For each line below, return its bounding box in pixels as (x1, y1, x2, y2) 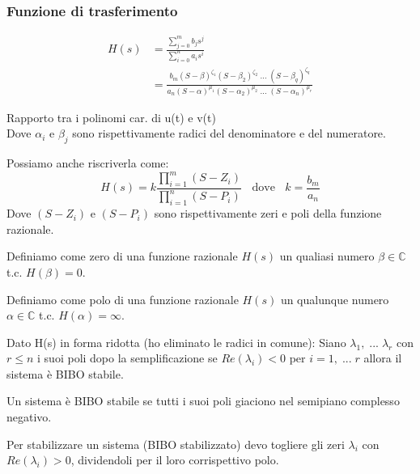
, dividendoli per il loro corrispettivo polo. (70, 451, 279, 468)
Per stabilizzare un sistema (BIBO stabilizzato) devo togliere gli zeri (6, 435, 345, 452)
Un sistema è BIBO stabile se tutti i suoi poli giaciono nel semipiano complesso (6, 392, 400, 409)
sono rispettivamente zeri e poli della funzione (154, 205, 382, 222)
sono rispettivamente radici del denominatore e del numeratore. (72, 125, 386, 142)
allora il (363, 349, 402, 366)
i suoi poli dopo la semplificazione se (37, 349, 218, 366)
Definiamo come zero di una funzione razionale (6, 248, 238, 265)
